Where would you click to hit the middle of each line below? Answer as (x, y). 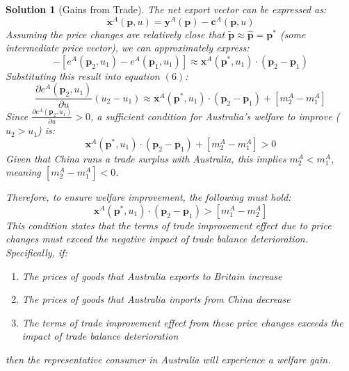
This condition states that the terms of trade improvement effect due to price (169, 225)
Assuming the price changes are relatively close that (115, 34)
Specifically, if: (36, 253)
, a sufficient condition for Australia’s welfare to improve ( (215, 116)
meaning (23, 172)
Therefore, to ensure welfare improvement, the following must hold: (148, 197)
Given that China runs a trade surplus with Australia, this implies (146, 158)
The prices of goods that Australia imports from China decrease (156, 299)
